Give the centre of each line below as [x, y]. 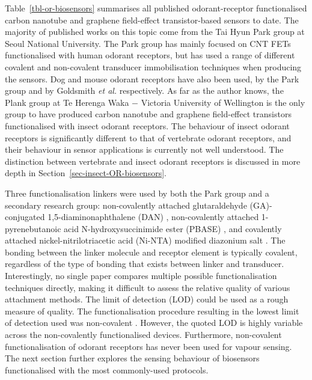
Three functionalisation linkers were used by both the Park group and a [137, 193]
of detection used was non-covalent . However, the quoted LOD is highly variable [154, 323]
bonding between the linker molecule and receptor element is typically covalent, [151, 252]
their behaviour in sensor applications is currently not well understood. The [144, 149]
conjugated [25, 217]
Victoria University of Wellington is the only [223, 102]
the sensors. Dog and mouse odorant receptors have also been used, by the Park [152, 78]
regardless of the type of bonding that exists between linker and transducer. [145, 264]
